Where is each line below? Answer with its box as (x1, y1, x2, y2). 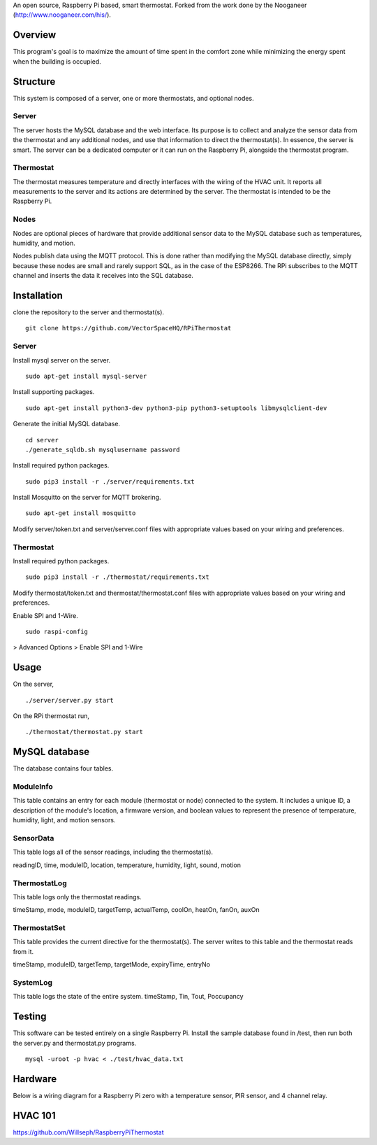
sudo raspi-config (25, 627, 89, 635)
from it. (13, 947, 34, 955)
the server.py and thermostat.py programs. (13, 1039, 137, 1047)
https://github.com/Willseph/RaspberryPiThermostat (13, 1128, 164, 1137)
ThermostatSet (13, 923, 66, 933)
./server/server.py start (25, 696, 114, 704)
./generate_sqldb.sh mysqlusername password (25, 445, 181, 454)
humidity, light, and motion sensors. (13, 816, 116, 824)
